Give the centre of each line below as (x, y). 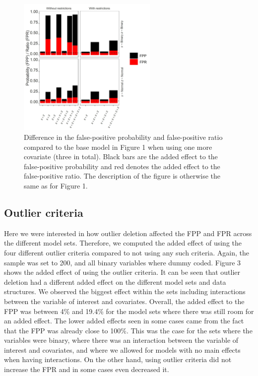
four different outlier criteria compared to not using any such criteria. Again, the (127, 252)
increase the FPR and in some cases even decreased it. (87, 369)
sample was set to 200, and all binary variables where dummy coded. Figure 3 (123, 262)
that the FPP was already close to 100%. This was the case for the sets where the (128, 330)
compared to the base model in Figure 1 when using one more (118, 147)
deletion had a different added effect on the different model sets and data (115, 282)
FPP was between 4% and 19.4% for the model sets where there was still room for (129, 311)
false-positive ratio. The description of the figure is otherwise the (122, 176)
